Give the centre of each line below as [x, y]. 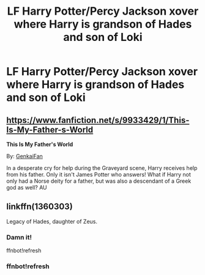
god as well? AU [27, 187]
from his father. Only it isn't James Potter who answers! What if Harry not [99, 174]
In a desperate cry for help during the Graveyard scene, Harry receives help [102, 168]
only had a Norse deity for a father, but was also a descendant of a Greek [99, 181]
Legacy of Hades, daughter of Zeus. [52, 221]
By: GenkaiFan [24, 156]
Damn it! [19, 237]
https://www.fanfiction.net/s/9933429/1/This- [98, 120]
